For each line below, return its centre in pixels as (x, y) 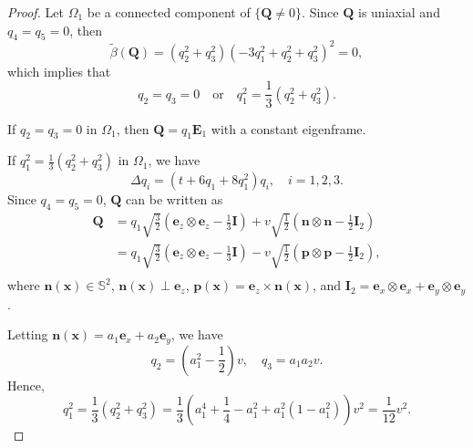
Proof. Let (36, 12)
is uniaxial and (399, 12)
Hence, (26, 385)
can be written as (175, 199)
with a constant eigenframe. (288, 128)
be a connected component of (169, 12)
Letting (28, 334)
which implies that (59, 71)
